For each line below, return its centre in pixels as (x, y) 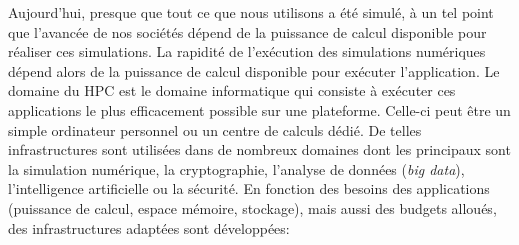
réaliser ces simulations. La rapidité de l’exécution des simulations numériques (247, 51)
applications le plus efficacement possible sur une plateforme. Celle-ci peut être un (259, 109)
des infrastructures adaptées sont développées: (149, 227)
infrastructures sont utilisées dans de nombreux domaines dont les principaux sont (259, 149)
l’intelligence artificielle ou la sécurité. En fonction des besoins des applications (249, 188)
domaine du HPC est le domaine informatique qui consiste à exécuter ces (232, 90)
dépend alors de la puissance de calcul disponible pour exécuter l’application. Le (254, 70)
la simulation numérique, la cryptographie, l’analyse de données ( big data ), (236, 168)
